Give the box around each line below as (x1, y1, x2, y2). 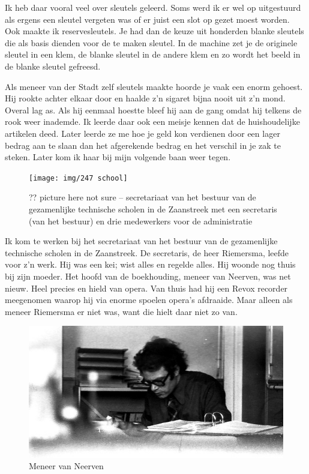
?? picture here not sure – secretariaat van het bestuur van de (29, 191, 256, 203)
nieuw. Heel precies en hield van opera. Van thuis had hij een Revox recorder (5, 281, 288, 294)
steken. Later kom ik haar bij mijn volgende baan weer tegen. (5, 151, 231, 163)
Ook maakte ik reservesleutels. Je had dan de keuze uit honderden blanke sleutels (5, 25, 304, 37)
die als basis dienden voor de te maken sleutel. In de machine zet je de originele (5, 36, 298, 49)
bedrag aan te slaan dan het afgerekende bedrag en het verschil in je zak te (5, 139, 281, 151)
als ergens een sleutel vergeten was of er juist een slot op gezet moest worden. (5, 13, 290, 25)
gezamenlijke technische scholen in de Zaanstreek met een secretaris (29, 202, 277, 215)
